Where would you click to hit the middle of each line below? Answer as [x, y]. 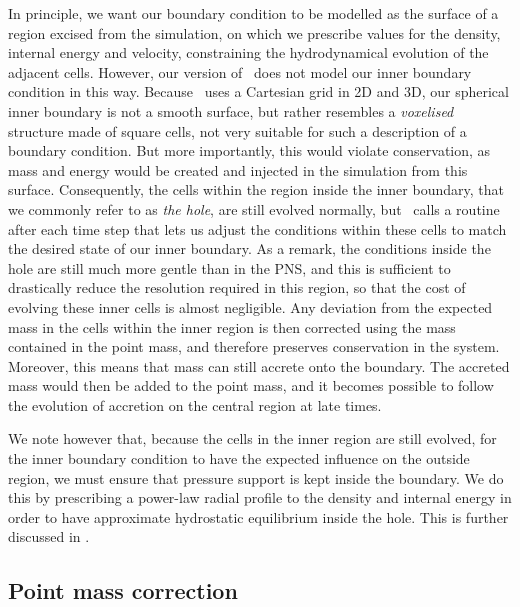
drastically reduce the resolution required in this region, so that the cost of [237, 287]
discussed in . [49, 536]
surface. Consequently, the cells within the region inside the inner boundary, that [256, 189]
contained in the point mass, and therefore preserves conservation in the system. [254, 346]
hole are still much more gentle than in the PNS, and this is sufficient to [229, 267]
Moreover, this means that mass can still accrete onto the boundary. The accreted [259, 365]
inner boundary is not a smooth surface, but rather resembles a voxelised [231, 110]
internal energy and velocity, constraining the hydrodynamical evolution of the [248, 52]
